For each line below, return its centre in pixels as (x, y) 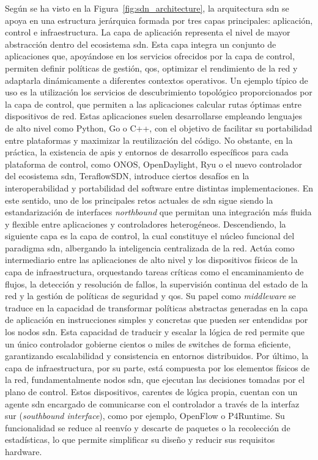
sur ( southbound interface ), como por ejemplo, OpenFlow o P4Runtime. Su (145, 416)
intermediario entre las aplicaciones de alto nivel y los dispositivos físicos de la (151, 260)
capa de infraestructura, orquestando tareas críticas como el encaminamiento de (154, 272)
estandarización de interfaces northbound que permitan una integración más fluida (158, 212)
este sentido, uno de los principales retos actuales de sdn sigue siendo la (139, 200)
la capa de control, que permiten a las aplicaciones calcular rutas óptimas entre (153, 104)
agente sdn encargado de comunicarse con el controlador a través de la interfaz (152, 403)
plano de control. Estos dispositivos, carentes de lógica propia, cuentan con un (151, 391)
